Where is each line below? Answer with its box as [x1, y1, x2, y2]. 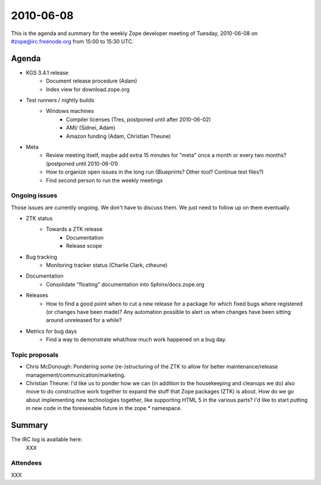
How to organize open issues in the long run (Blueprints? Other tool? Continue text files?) [46, 168, 264, 175]
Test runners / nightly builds [26, 97, 95, 104]
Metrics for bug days [26, 327, 77, 335]
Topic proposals [11, 351, 59, 359]
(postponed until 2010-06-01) [46, 160, 118, 167]
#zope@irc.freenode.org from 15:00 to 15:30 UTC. [11, 37, 134, 45]
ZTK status [26, 215, 53, 222]
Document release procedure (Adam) [46, 77, 137, 84]
